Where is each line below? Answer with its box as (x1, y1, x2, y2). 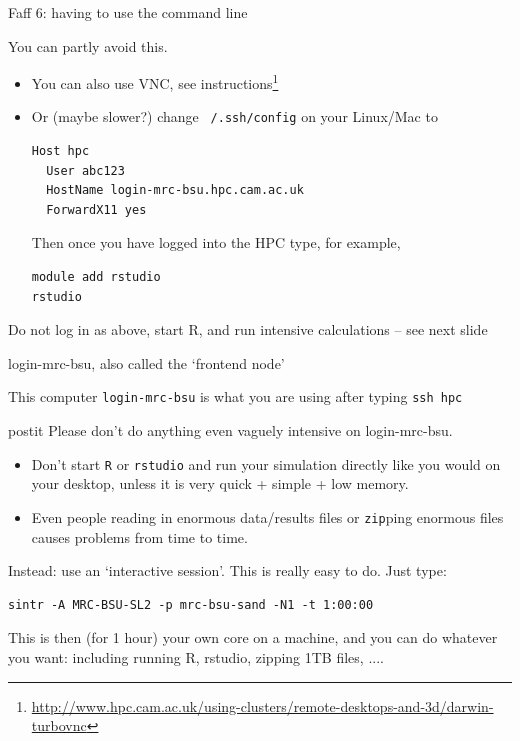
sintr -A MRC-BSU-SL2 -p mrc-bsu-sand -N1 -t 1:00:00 (8, 597, 374, 612)
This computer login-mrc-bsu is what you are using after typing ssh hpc (8, 386, 463, 407)
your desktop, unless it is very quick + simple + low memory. (31, 473, 409, 494)
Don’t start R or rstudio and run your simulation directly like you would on (31, 453, 501, 474)
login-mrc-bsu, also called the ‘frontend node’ (8, 352, 285, 373)
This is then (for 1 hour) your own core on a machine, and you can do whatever (8, 627, 498, 648)
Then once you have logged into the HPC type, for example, (31, 232, 401, 253)
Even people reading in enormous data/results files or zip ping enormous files (31, 506, 504, 527)
